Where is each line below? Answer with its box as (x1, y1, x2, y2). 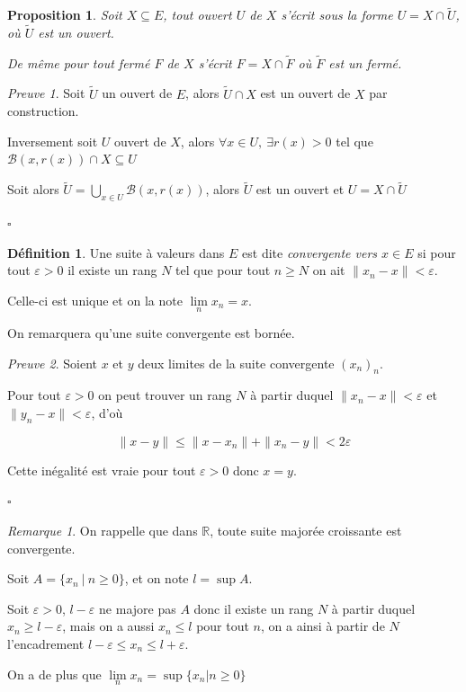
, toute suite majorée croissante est (210, 521, 402, 540)
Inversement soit (7, 131, 98, 150)
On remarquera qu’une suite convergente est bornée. (7, 324, 295, 342)
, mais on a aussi (62, 617, 155, 635)
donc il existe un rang (193, 599, 314, 617)
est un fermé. (328, 53, 402, 72)
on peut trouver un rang (98, 386, 232, 404)
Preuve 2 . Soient (7, 353, 97, 372)
